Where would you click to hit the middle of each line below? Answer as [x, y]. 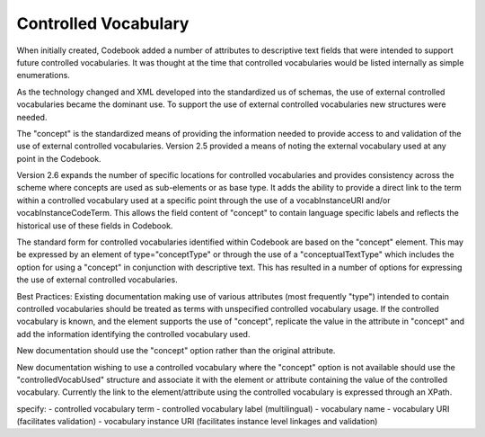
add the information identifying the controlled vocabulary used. [133, 334]
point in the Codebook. [59, 158]
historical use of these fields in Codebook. [95, 226]
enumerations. [44, 76]
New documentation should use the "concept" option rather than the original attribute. [176, 351]
